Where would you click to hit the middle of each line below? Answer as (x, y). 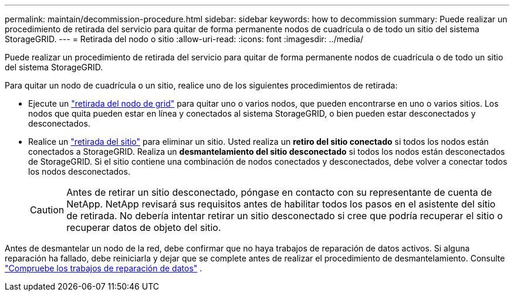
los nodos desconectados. (79, 171)
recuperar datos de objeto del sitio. (144, 227)
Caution (47, 210)
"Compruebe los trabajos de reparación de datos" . (104, 268)
